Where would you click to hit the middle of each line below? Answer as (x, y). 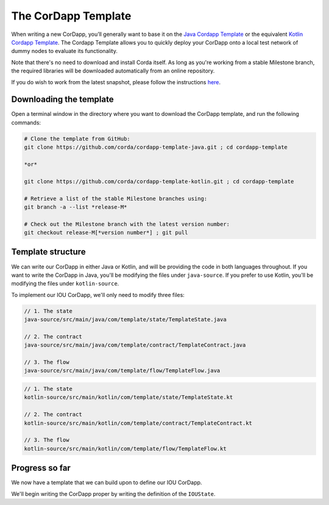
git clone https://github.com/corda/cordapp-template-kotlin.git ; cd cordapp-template (159, 181)
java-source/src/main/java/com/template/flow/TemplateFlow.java (122, 371)
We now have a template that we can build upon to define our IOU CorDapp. (107, 482)
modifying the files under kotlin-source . (65, 284)
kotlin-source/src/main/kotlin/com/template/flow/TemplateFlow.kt (125, 449)
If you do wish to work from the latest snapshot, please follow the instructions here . (116, 82)
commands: (26, 123)
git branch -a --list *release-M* (76, 207)
